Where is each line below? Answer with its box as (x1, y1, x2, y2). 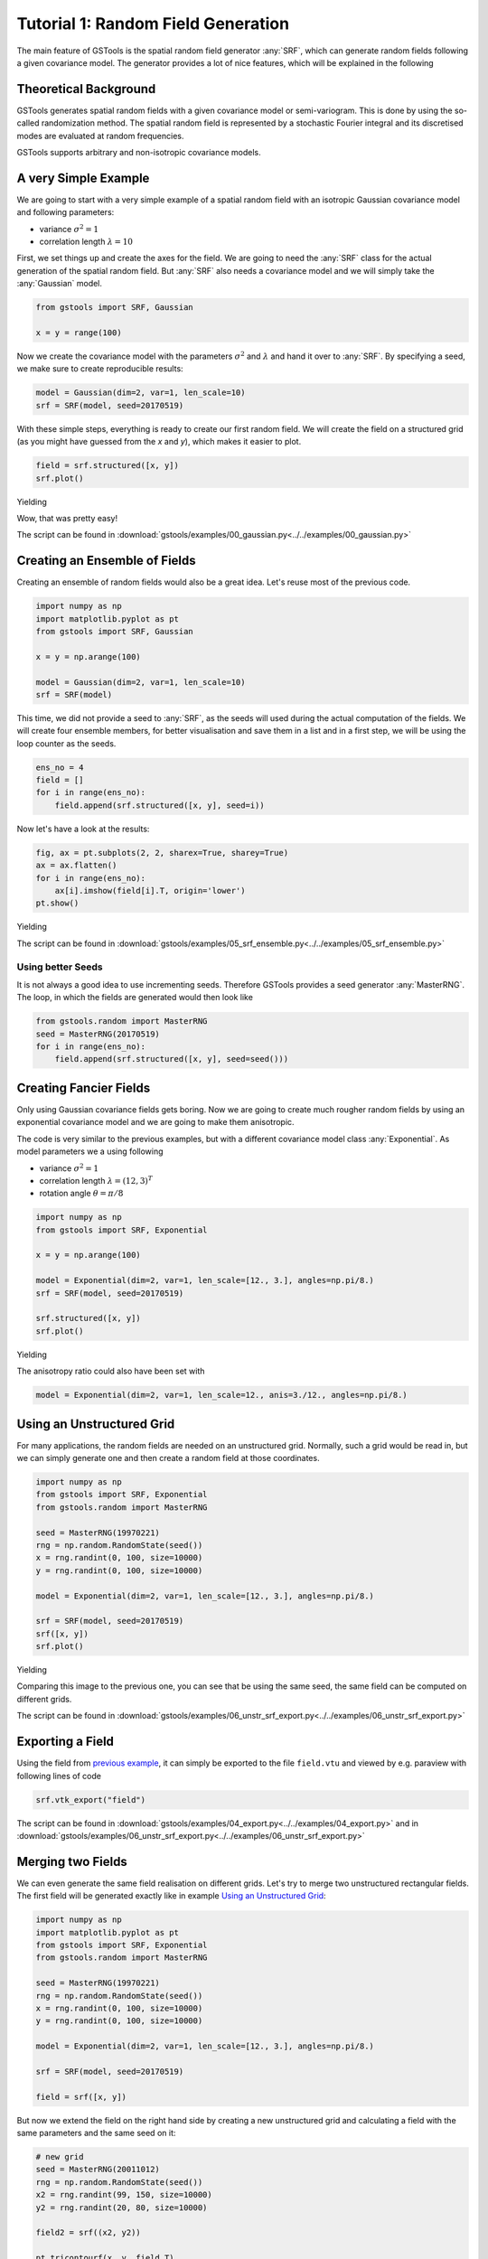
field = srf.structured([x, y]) (35, 461, 180, 471)
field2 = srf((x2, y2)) (35, 2227, 142, 2238)
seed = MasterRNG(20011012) (35, 2164, 160, 2175)
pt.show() (35, 898, 80, 908)
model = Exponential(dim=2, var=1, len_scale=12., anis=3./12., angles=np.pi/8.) (35, 1390, 408, 1401)
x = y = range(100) (35, 328, 122, 338)
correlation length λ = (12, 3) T (39, 1175, 154, 1186)
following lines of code (16, 1770, 101, 1781)
